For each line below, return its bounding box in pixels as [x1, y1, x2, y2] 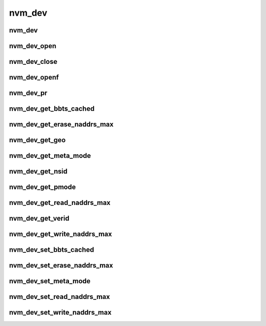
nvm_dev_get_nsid [9, 167, 67, 176]
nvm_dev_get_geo [9, 136, 66, 145]
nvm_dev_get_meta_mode [9, 151, 91, 160]
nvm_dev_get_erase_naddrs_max [9, 120, 114, 129]
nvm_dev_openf [9, 73, 59, 82]
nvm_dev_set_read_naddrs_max [9, 293, 110, 301]
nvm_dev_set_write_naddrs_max [9, 308, 112, 317]
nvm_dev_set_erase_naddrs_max [9, 261, 113, 270]
